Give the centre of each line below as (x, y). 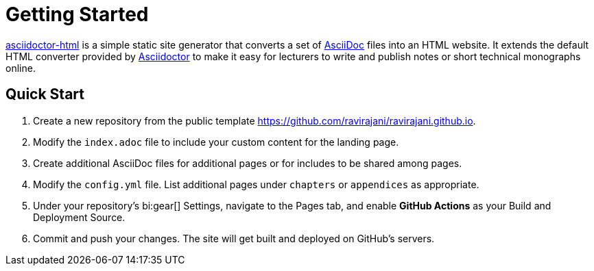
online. (21, 68)
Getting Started (77, 14)
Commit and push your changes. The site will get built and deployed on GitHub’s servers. (234, 238)
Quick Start (45, 94)
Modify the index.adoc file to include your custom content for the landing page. (216, 142)
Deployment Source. (79, 217)
